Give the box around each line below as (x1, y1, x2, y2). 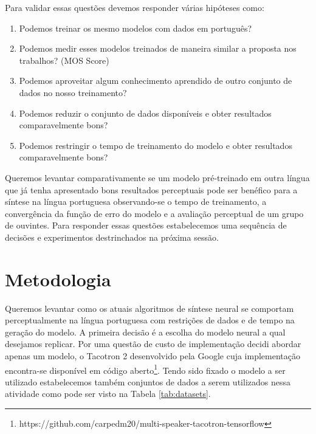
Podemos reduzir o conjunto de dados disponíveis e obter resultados (19, 106, 272, 119)
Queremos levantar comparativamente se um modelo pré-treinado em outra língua (5, 171, 310, 184)
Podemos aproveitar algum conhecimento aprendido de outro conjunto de (19, 74, 292, 87)
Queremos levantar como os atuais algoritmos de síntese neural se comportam (5, 301, 294, 314)
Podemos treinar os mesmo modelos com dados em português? (19, 21, 252, 34)
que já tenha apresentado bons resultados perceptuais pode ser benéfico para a (5, 183, 298, 196)
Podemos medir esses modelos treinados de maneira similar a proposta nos (19, 42, 297, 55)
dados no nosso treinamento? (19, 86, 127, 98)
